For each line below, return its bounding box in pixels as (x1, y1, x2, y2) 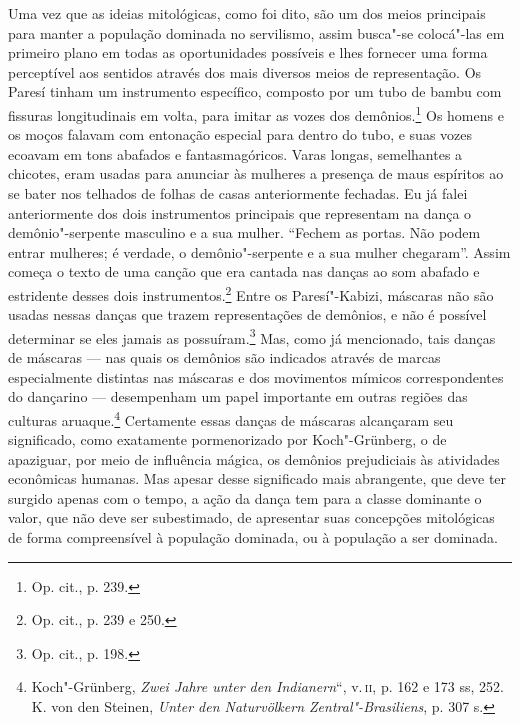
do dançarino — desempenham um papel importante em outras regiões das (8, 386, 468, 407)
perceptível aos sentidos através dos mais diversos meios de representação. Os (8, 61, 482, 82)
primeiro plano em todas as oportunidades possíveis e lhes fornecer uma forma (8, 42, 488, 63)
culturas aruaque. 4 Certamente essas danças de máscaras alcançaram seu (8, 406, 454, 430)
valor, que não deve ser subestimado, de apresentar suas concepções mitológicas (8, 507, 495, 528)
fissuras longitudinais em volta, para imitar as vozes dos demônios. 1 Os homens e (8, 101, 504, 125)
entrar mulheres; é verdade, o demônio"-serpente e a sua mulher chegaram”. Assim (8, 241, 511, 262)
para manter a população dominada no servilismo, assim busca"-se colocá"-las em (8, 22, 505, 43)
